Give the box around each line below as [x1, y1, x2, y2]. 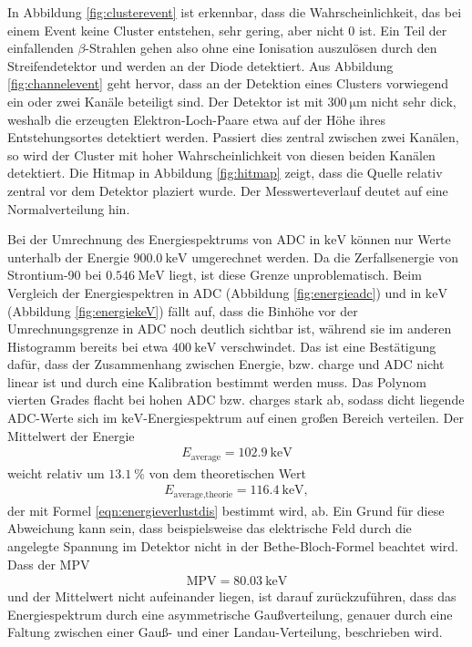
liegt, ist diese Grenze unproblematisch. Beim [169, 265, 422, 284]
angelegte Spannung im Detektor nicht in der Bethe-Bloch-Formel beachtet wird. [7, 537, 458, 555]
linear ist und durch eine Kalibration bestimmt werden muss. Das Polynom [7, 372, 426, 391]
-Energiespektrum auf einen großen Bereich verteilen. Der [143, 408, 464, 427]
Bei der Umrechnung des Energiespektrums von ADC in [7, 230, 321, 249]
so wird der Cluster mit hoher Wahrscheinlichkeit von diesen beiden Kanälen [7, 145, 436, 164]
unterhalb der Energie [7, 247, 129, 266]
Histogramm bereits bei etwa [7, 336, 169, 355]
